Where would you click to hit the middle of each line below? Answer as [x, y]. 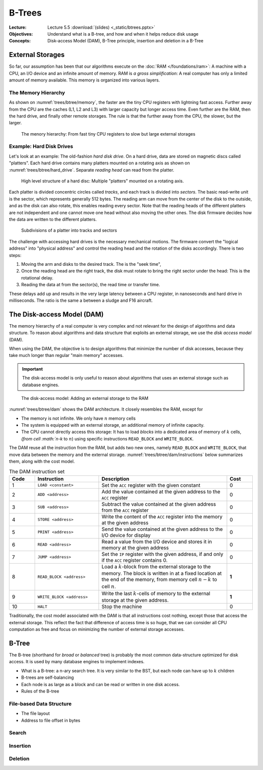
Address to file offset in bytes [51, 720]
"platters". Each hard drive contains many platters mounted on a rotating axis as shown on [99, 163]
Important [33, 369]
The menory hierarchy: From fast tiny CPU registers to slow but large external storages [108, 134]
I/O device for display [126, 535]
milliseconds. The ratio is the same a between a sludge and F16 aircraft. [81, 300]
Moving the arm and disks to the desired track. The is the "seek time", [91, 264]
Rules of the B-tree [40, 691]
